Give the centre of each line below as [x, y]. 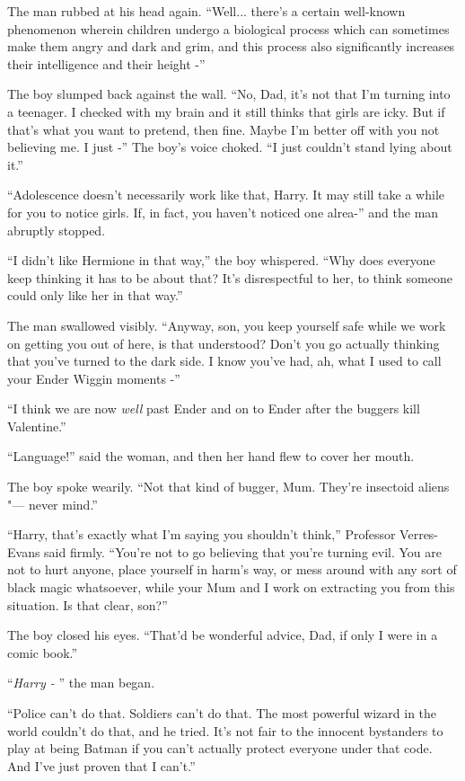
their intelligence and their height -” [106, 63]
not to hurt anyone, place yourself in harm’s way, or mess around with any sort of [232, 569]
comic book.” [43, 652]
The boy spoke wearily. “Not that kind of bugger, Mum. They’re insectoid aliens [228, 487]
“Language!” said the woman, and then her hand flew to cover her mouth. [211, 456]
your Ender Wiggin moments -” [94, 378]
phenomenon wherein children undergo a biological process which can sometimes [228, 28]
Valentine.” [37, 426]
